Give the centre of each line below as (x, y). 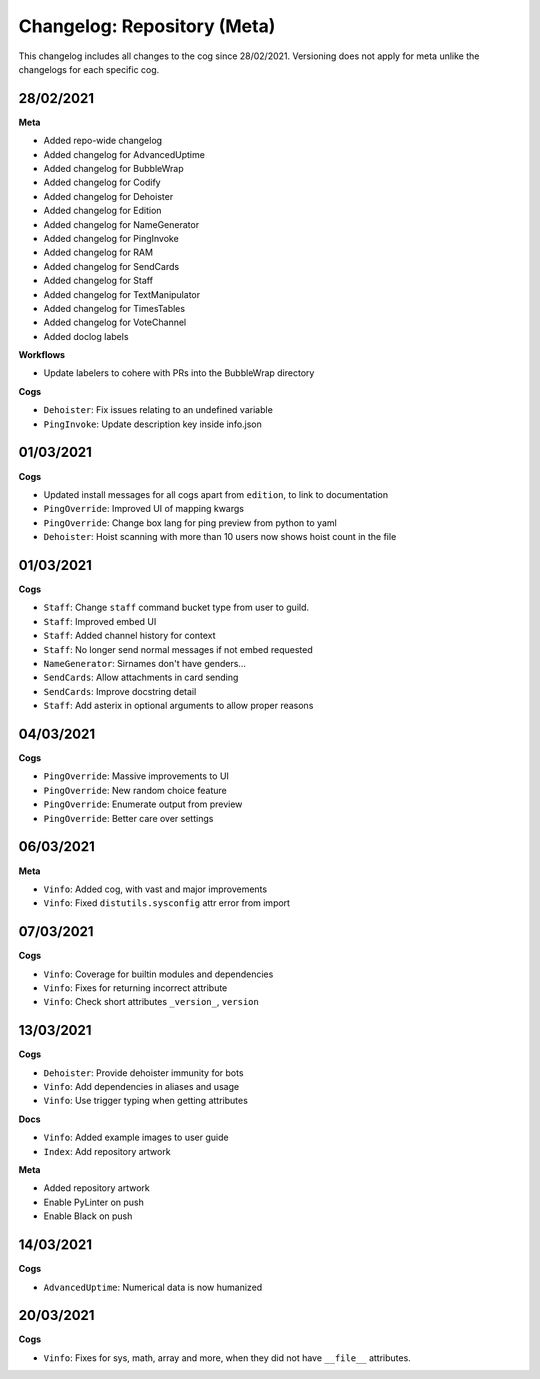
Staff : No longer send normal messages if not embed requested (178, 649)
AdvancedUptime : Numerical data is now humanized (153, 1287)
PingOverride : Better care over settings (128, 818)
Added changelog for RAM (98, 252)
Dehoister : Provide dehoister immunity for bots (143, 1072)
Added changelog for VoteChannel (115, 322)
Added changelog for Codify (102, 182)
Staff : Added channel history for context (129, 636)
